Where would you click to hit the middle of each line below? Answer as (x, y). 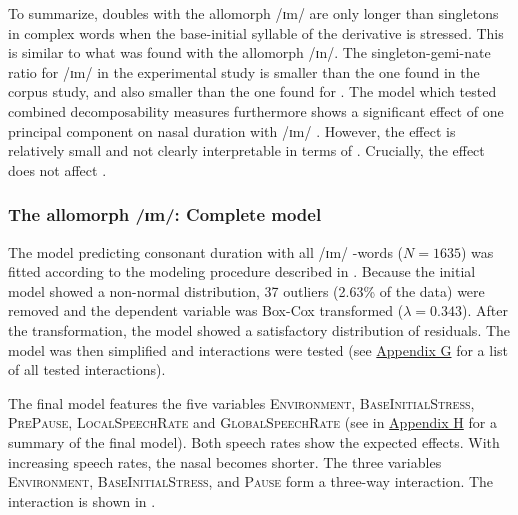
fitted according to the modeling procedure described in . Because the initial (242, 271)
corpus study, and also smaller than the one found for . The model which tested (252, 91)
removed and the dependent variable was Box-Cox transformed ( (206, 310)
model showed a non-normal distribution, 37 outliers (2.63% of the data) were (246, 290)
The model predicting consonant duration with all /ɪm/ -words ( (206, 251)
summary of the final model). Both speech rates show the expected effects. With (254, 441)
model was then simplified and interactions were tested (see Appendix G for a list (258, 349)
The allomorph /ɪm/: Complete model (165, 214)
